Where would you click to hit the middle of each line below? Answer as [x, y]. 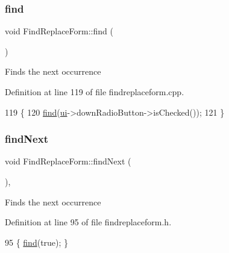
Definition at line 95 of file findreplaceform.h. [88, 222]
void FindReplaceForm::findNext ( [68, 161]
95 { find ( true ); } [37, 242]
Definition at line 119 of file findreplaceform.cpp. [95, 92]
